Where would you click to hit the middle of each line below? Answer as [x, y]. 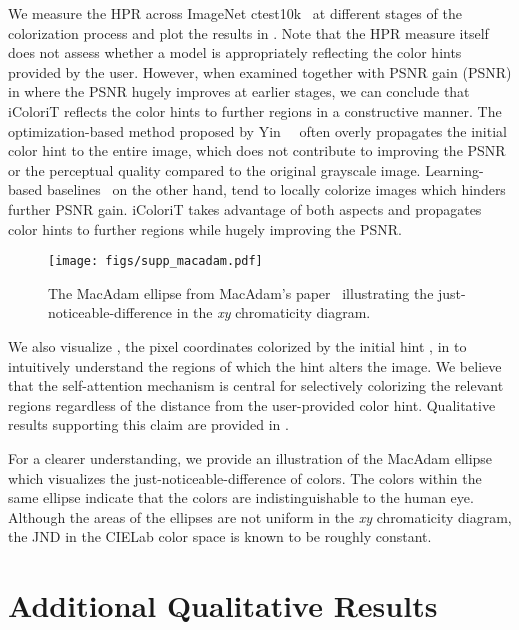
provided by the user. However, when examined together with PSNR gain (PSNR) [260, 71]
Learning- [454, 169]
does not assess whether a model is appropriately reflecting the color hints [235, 52]
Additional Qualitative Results [223, 605]
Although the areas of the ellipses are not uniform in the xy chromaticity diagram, [260, 516]
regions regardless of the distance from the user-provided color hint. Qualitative [252, 404]
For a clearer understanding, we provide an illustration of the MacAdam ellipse [250, 457]
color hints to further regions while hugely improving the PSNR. [205, 228]
